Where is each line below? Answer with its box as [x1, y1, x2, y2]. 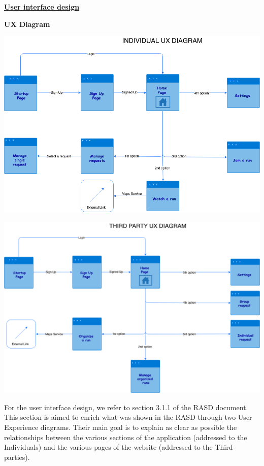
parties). [4, 451, 30, 462]
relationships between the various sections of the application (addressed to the [4, 431, 247, 442]
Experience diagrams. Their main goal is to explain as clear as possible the [4, 421, 237, 432]
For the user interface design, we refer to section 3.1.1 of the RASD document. [4, 402, 248, 412]
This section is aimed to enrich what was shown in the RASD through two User [4, 412, 252, 422]
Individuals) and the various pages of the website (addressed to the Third [4, 442, 233, 452]
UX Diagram [4, 18, 50, 29]
